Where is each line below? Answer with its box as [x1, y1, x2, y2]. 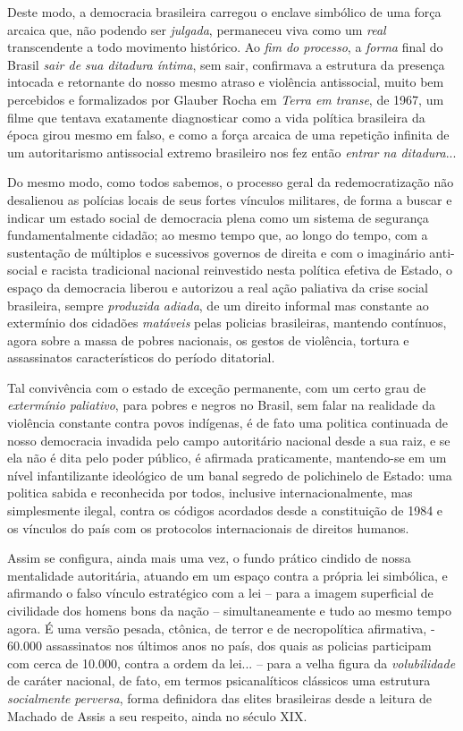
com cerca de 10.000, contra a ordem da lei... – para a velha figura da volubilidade [7, 653, 456, 672]
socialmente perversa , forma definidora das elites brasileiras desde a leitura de [7, 688, 433, 707]
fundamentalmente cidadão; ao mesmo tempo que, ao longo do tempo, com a [7, 225, 428, 244]
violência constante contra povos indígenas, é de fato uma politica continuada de [7, 413, 448, 432]
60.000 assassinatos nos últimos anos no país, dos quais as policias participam [7, 636, 432, 655]
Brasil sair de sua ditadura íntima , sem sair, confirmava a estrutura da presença [7, 55, 445, 73]
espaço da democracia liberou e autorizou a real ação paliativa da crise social [7, 277, 428, 296]
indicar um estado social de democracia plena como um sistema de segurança [7, 208, 429, 226]
